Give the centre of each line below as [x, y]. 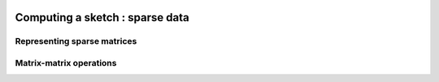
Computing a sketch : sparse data [102, 17]
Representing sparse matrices [76, 41]
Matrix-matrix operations [66, 63]
